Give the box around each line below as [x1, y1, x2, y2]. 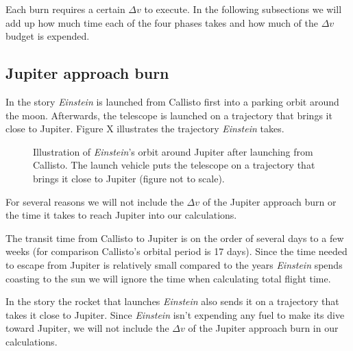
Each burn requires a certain [5, 2, 125, 16]
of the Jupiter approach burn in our [188, 321, 339, 335]
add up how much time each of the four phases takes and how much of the [5, 15, 319, 29]
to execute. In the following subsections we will [144, 2, 342, 16]
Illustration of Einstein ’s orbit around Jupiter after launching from [33, 144, 313, 158]
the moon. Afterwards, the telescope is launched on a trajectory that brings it [5, 108, 332, 122]
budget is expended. [5, 29, 90, 43]
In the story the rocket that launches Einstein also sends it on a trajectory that [5, 294, 339, 308]
